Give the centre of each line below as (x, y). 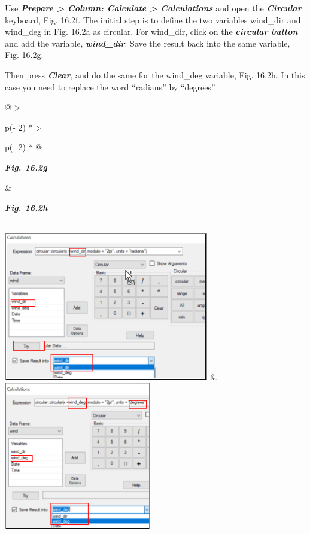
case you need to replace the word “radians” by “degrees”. (111, 87)
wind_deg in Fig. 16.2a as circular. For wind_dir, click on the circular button (151, 31)
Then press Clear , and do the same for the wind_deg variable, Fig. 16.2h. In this (155, 75)
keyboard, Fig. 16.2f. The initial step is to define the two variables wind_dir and (153, 19)
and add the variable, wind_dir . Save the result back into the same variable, (148, 43)
